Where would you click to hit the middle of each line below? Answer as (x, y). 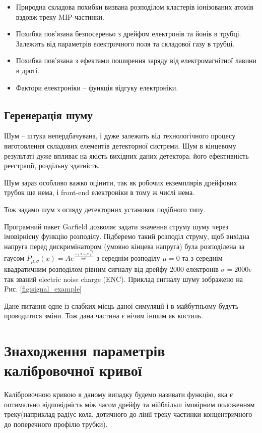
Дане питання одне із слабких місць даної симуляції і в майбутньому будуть (121, 305)
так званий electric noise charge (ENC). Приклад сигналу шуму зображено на (123, 279)
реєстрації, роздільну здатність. (52, 165)
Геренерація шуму (48, 114)
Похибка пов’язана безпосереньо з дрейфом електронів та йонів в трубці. (128, 34)
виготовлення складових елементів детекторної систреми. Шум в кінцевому (120, 145)
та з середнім (202, 258)
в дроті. (27, 70)
